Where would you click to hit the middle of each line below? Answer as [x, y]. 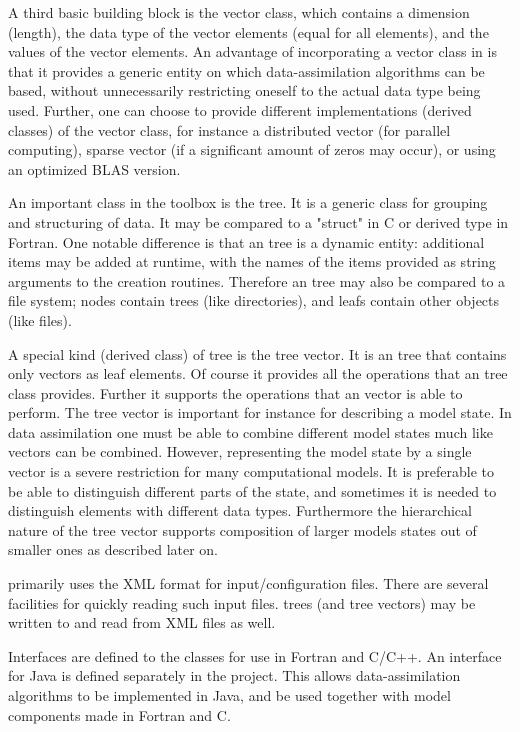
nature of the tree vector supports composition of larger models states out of [242, 529]
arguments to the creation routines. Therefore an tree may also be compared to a [257, 280]
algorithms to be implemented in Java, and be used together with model [229, 695]
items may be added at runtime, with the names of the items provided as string [252, 261]
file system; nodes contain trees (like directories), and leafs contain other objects [254, 300]
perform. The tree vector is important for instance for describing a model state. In [260, 412]
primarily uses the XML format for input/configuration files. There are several [248, 583]
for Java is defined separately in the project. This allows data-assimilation [234, 675]
